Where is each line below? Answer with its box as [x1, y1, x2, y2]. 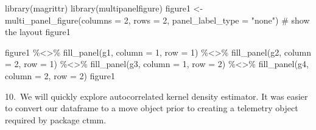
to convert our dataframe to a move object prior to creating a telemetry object [5, 102, 298, 114]
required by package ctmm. [5, 113, 107, 126]
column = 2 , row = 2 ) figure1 [5, 69, 115, 82]
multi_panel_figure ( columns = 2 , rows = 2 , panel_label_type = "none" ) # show [5, 13, 310, 26]
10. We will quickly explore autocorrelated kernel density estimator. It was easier [5, 89, 308, 102]
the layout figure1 [5, 25, 71, 38]
